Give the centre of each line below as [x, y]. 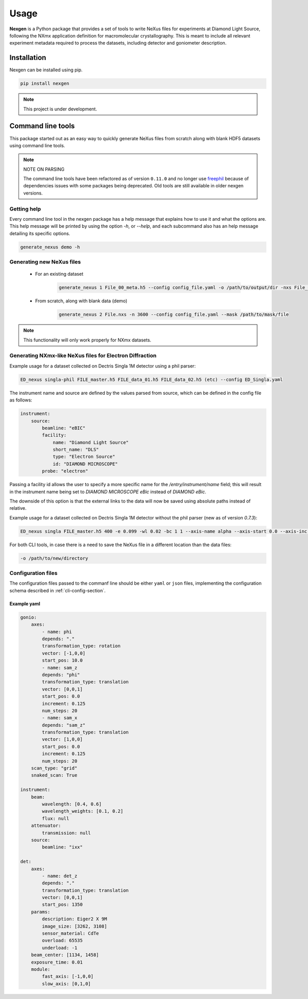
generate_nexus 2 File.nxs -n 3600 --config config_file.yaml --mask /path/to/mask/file [174, 315]
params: [41, 912]
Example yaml [25, 604]
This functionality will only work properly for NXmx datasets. [87, 340]
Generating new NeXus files [45, 262]
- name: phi [57, 632]
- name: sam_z [60, 668]
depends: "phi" [61, 675]
